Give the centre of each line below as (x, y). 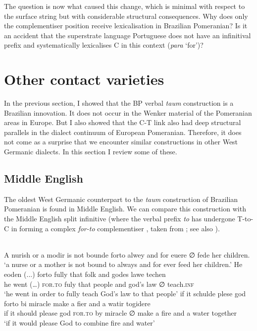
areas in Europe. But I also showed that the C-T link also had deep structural (123, 122)
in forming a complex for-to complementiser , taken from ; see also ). (115, 228)
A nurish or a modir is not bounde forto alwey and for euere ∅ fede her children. (127, 254)
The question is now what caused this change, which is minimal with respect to (125, 6)
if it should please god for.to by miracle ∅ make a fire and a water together (121, 313)
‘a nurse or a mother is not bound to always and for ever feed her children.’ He (123, 264)
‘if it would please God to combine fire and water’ (79, 322)
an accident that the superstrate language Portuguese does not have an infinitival (128, 35)
